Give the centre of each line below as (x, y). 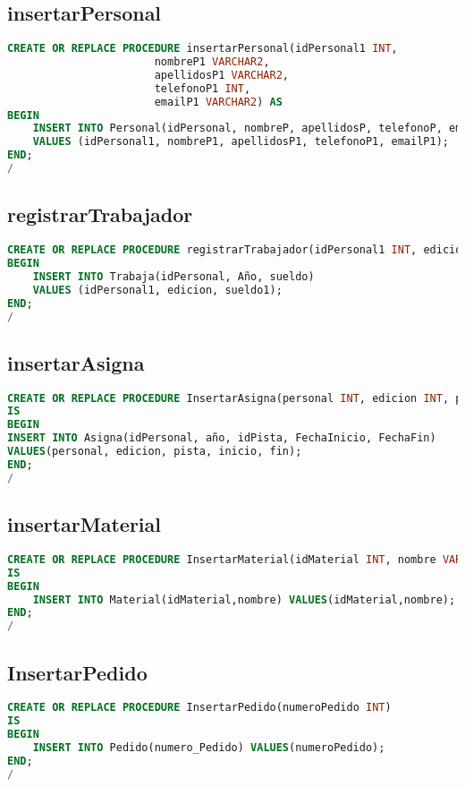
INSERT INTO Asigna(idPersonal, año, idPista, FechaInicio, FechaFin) (222, 438)
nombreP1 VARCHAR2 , (212, 62)
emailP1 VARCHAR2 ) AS (218, 102)
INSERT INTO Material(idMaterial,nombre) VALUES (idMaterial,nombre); (244, 599)
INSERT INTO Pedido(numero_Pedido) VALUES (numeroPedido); (209, 748)
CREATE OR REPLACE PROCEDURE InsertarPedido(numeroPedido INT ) (199, 708)
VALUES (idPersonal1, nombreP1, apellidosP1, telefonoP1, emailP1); (241, 142)
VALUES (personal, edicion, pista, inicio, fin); (155, 452)
